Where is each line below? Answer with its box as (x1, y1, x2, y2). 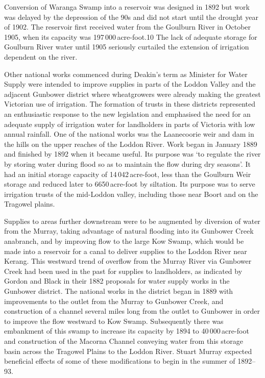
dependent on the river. (4, 51, 78, 62)
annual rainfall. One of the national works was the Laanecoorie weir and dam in (4, 129, 254, 139)
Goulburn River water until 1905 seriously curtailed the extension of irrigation (4, 41, 249, 52)
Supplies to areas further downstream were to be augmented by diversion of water (4, 215, 260, 226)
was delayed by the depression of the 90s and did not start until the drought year (4, 11, 258, 22)
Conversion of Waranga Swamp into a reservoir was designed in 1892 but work (4, 2, 250, 12)
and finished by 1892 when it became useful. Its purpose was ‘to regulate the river (4, 148, 261, 159)
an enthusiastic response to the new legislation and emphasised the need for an (4, 108, 251, 119)
